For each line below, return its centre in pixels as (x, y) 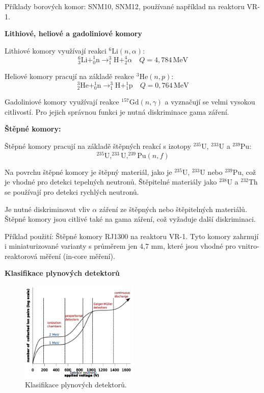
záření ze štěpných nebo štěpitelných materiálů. (173, 209)
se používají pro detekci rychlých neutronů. (72, 191)
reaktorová (21, 256)
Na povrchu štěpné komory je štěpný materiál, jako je (88, 172)
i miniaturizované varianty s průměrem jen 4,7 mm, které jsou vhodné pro (120, 246)
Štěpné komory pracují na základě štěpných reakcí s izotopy (98, 146)
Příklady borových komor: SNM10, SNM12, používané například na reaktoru (125, 6)
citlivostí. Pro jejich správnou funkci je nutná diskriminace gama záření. (117, 111)
